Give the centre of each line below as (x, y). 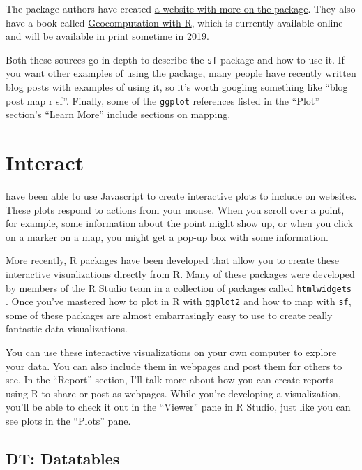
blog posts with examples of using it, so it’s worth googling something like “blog (177, 87)
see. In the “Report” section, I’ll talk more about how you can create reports (169, 380)
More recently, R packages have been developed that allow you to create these (172, 260)
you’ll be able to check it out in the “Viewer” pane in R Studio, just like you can (178, 407)
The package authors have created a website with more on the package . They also (181, 8)
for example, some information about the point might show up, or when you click (180, 223)
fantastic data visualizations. (67, 329)
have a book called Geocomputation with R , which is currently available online (174, 22)
